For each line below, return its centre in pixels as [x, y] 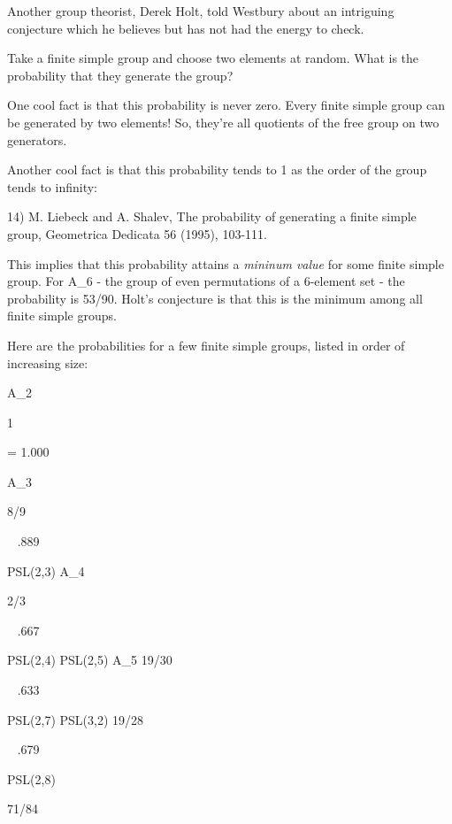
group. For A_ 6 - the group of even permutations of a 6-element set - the [206, 281]
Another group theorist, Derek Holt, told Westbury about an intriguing [201, 11]
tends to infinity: [52, 186]
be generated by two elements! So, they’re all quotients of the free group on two [223, 122]
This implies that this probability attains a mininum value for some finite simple [226, 263]
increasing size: [48, 362]
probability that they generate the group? [120, 75]
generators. [37, 139]
